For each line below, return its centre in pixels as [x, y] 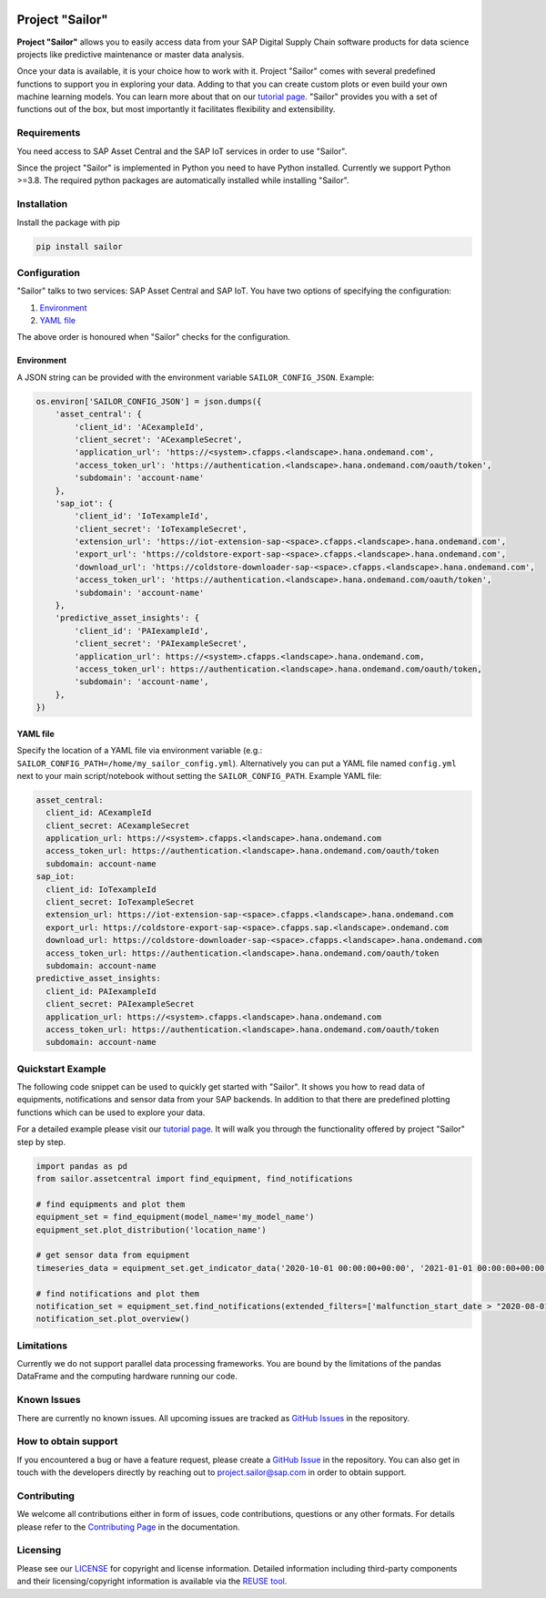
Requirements [49, 133]
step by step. [41, 1142]
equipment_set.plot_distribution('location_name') [152, 1229]
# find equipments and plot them [111, 1204]
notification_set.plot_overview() [113, 1319]
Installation [42, 204]
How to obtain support [67, 1441]
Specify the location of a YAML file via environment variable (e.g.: [140, 751]
